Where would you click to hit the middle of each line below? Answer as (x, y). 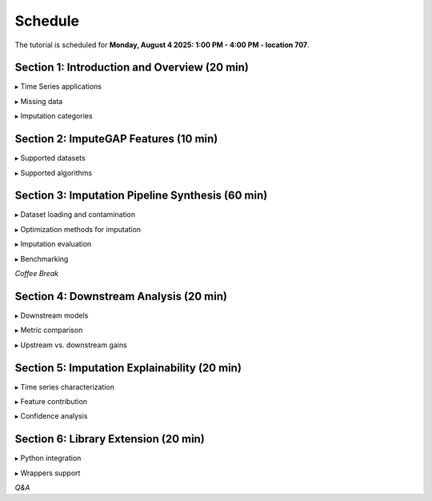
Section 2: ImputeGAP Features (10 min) (116, 139)
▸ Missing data (39, 101)
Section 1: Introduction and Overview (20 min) (132, 68)
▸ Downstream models (52, 315)
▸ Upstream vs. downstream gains (71, 345)
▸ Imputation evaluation (53, 244)
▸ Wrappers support (48, 473)
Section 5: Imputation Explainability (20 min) (128, 368)
